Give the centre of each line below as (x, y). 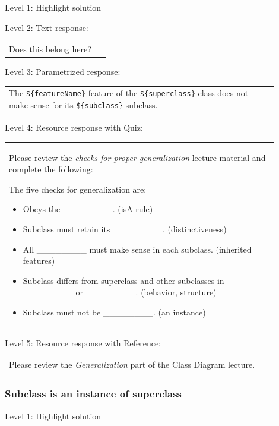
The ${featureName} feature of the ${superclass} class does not (129, 93)
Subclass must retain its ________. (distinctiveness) (125, 228)
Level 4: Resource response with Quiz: (74, 127)
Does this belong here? (50, 48)
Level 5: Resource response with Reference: (83, 343)
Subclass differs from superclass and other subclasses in (123, 280)
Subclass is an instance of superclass (93, 394)
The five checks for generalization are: (78, 189)
